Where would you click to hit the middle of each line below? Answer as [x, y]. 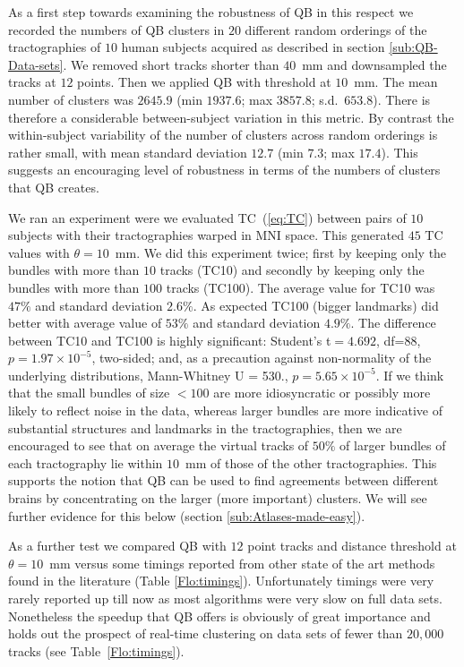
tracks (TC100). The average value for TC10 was [301, 287]
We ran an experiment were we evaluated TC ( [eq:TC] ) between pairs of [207, 217]
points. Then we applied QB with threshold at [204, 82]
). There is [402, 99]
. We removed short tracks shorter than [171, 64]
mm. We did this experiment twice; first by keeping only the [281, 252]
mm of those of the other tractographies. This [311, 462]
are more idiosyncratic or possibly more [322, 393]
